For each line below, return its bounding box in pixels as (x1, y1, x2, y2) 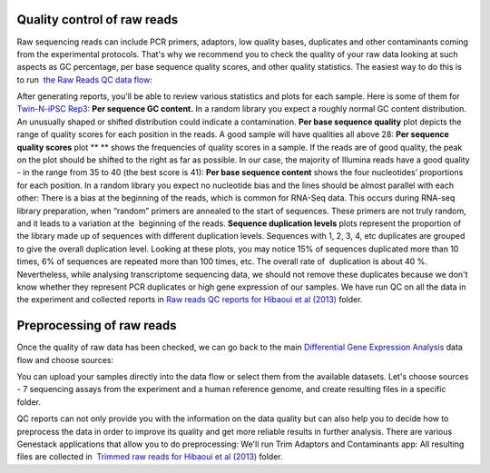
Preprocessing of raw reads (16, 318, 177, 333)
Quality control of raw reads (16, 12, 179, 27)
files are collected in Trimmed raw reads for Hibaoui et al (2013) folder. (16, 451, 283, 462)
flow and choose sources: (16, 354, 113, 365)
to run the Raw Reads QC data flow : (16, 74, 153, 85)
